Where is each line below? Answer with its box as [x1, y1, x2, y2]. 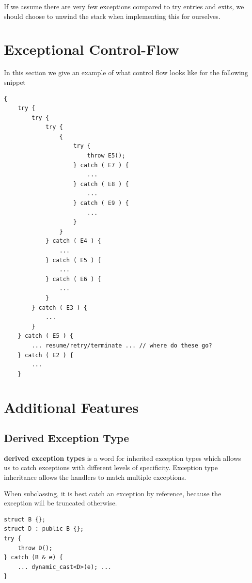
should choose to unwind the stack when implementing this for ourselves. [4, 11, 220, 21]
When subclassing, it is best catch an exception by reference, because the [4, 488, 221, 498]
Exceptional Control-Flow [4, 39, 179, 59]
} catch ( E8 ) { [73, 180, 129, 188]
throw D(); [17, 544, 53, 551]
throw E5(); [87, 152, 126, 159]
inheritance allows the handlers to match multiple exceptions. [4, 472, 186, 482]
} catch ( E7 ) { [73, 161, 129, 169]
